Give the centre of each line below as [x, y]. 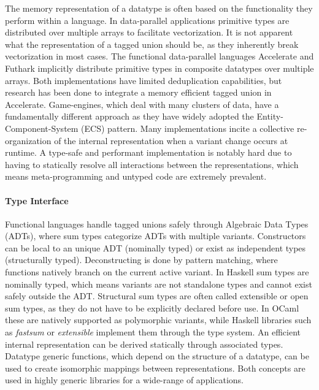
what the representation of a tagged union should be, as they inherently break [152, 44]
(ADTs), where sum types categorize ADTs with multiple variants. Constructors [156, 236]
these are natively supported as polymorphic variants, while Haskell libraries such [158, 320]
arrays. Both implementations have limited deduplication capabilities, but [144, 80]
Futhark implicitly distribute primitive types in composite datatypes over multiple [159, 68]
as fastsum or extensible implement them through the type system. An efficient [153, 332]
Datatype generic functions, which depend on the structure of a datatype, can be [157, 356]
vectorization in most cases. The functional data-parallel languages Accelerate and [159, 56]
